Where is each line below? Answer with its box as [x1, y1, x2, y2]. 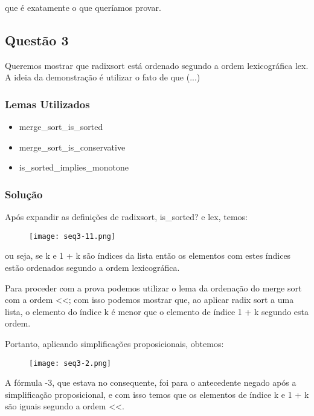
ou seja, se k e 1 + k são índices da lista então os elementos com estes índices [5, 249, 291, 262]
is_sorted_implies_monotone [19, 161, 129, 174]
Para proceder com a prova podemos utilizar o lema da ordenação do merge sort [5, 281, 302, 294]
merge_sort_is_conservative [19, 140, 126, 153]
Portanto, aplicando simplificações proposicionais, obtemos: [5, 337, 224, 350]
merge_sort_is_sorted [19, 120, 103, 133]
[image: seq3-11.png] [29, 232, 116, 241]
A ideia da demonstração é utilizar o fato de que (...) [5, 71, 200, 83]
